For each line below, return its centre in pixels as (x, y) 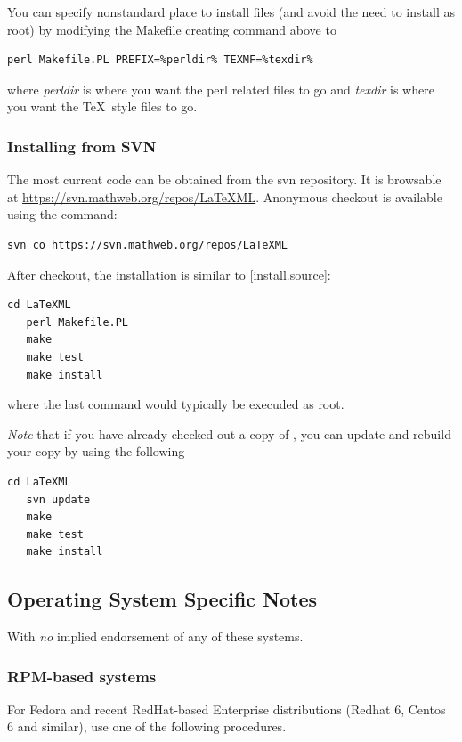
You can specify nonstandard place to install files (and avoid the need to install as (231, 12)
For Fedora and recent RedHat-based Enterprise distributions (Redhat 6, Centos (227, 709)
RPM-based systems (82, 676)
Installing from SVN (82, 146)
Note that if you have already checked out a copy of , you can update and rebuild (229, 433)
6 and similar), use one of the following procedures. (147, 726)
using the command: (62, 214)
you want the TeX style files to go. (102, 106)
